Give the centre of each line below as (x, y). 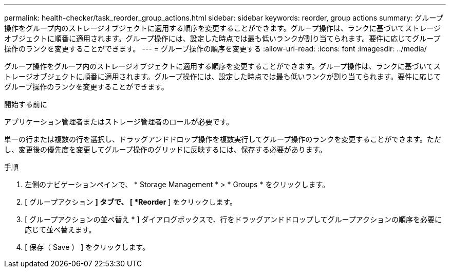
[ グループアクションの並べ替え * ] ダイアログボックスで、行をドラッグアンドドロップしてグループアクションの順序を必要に (233, 219)
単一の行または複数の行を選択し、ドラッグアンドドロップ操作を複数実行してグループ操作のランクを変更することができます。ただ (223, 139)
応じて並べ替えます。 (60, 230)
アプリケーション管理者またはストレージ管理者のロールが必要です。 (119, 122)
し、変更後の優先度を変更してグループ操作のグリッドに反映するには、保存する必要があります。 (165, 149)
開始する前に (26, 104)
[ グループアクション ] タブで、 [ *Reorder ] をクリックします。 (131, 202)
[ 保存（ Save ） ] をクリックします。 (87, 247)
